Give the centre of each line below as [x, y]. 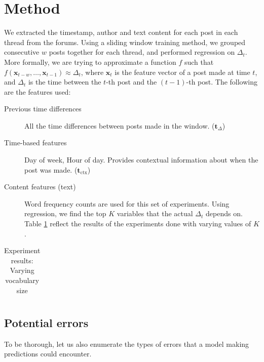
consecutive [22, 52]
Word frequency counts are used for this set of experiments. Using [127, 203]
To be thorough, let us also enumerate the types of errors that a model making [127, 344]
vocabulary [22, 280]
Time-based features [35, 143]
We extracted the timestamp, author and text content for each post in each [121, 32]
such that [199, 62]
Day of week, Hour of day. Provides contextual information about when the [141, 160]
